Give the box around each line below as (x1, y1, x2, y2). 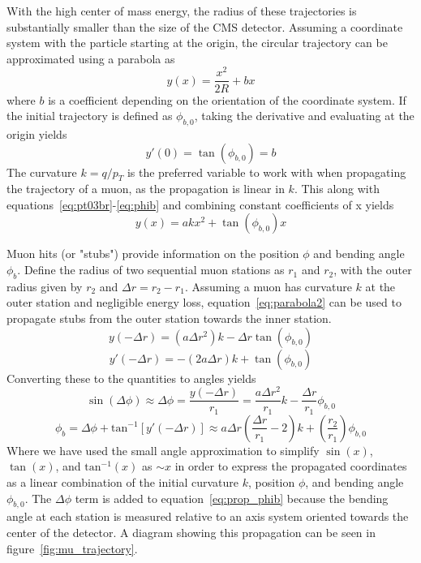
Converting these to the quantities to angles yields (6, 369, 256, 386)
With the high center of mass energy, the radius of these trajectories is (6, 2, 357, 19)
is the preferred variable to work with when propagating (127, 163, 406, 180)
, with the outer (333, 261, 412, 278)
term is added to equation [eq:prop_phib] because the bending (75, 489, 389, 506)
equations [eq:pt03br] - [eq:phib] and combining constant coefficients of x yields (6, 196, 394, 213)
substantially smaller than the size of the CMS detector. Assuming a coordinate (6, 18, 403, 35)
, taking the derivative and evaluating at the (194, 107, 415, 124)
